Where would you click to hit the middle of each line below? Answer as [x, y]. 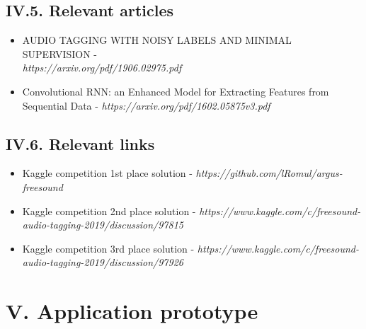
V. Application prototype [132, 311]
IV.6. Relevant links [80, 143]
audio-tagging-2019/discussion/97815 [103, 225]
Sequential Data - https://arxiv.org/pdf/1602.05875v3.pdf [146, 105]
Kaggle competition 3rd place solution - [108, 248]
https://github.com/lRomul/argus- [269, 173]
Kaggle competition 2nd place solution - [109, 210]
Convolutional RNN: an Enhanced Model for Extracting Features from [176, 91]
